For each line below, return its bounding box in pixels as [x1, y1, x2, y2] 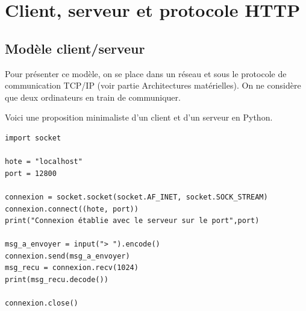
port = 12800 [5, 169, 57, 178]
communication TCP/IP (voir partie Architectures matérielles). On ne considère [5, 79, 301, 92]
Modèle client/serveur [5, 39, 145, 57]
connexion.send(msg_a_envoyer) [5, 251, 130, 260]
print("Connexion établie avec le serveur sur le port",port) [5, 216, 260, 225]
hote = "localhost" [5, 157, 83, 166]
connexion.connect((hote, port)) [5, 204, 139, 213]
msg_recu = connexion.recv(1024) [5, 263, 139, 272]
